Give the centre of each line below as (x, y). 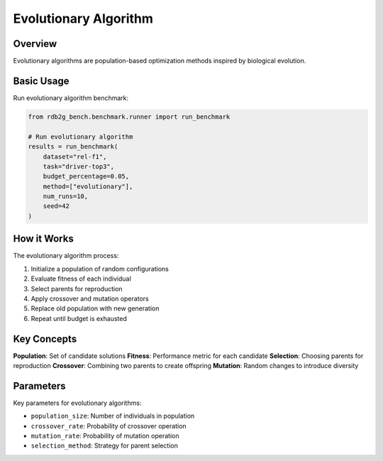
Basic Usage (41, 81)
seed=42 (56, 206)
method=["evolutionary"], (88, 186)
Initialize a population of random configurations (100, 269)
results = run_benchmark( (73, 147)
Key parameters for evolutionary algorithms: (77, 403)
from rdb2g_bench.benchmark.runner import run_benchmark (129, 116)
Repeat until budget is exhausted (79, 318)
